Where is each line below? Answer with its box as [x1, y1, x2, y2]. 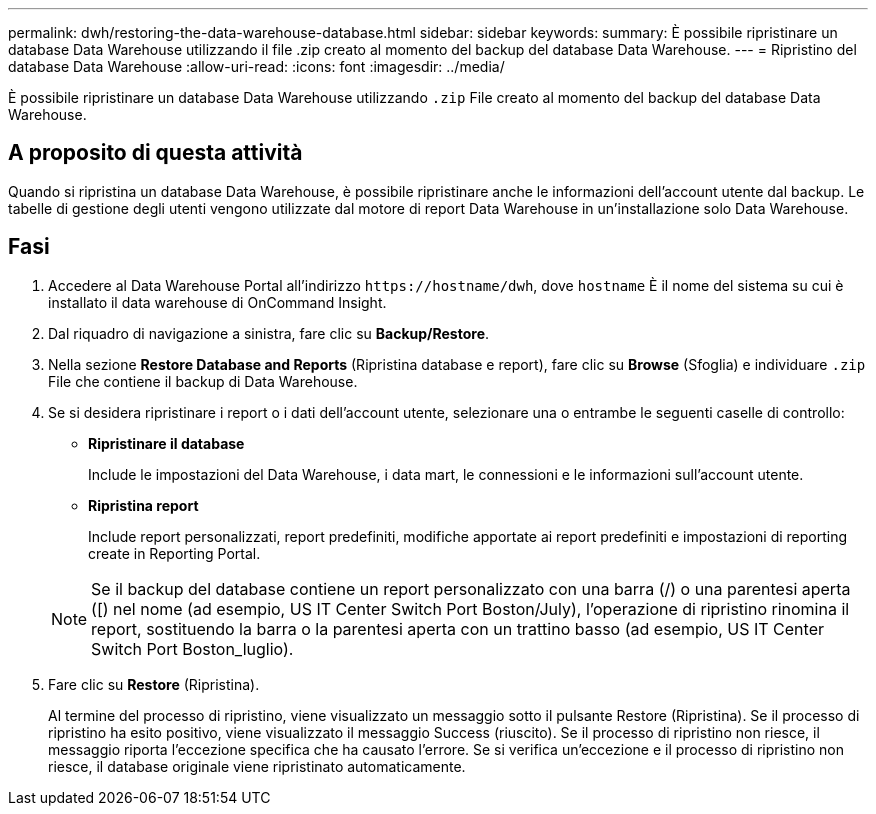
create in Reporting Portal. [88, 544, 261, 562]
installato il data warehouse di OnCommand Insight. [48, 293, 387, 311]
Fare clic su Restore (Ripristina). [48, 675, 260, 693]
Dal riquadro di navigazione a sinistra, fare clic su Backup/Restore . [48, 324, 490, 342]
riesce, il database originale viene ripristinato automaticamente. [48, 757, 466, 775]
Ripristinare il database [88, 434, 245, 452]
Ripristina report [88, 496, 199, 514]
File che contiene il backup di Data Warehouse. [48, 372, 358, 390]
